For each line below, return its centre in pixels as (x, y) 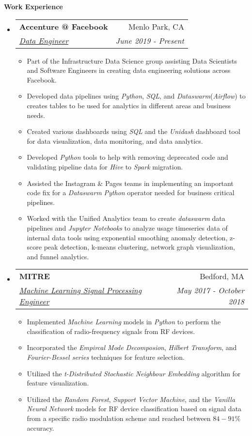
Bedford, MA (222, 276)
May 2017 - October (210, 290)
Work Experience (33, 6)
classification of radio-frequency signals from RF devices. (111, 331)
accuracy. (40, 428)
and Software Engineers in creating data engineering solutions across (129, 70)
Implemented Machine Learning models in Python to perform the (124, 322)
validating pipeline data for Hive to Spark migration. (105, 166)
